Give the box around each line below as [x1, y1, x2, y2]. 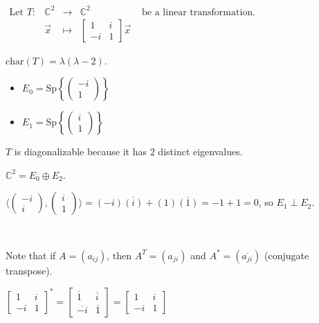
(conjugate [264, 247, 309, 262]
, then [107, 247, 132, 262]
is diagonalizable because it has [14, 144, 147, 159]
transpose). [6, 263, 53, 277]
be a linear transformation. [142, 7, 255, 17]
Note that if [6, 247, 56, 262]
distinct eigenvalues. [158, 144, 243, 159]
